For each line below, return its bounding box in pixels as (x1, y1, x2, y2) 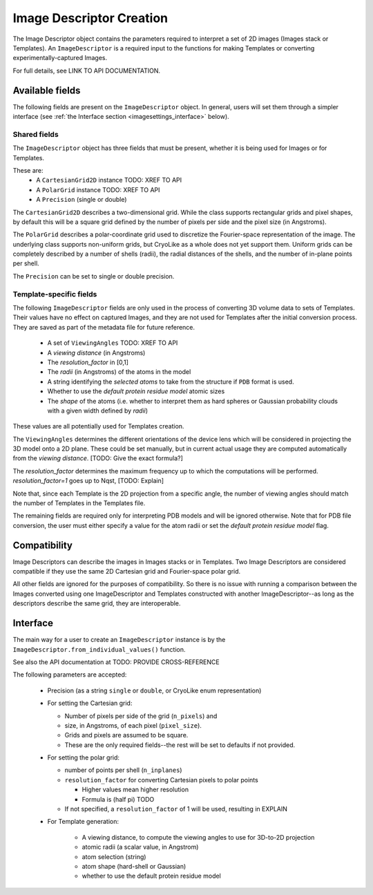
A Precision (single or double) (36, 196, 127, 204)
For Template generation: (47, 818, 119, 826)
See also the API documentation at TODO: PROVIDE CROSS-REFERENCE (12, 657, 220, 666)
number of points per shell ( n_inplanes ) (64, 766, 182, 774)
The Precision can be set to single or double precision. (12, 272, 175, 280)
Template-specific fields (12, 289, 97, 299)
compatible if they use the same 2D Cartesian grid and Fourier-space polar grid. (12, 567, 241, 576)
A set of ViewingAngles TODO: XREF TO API (47, 339, 178, 347)
